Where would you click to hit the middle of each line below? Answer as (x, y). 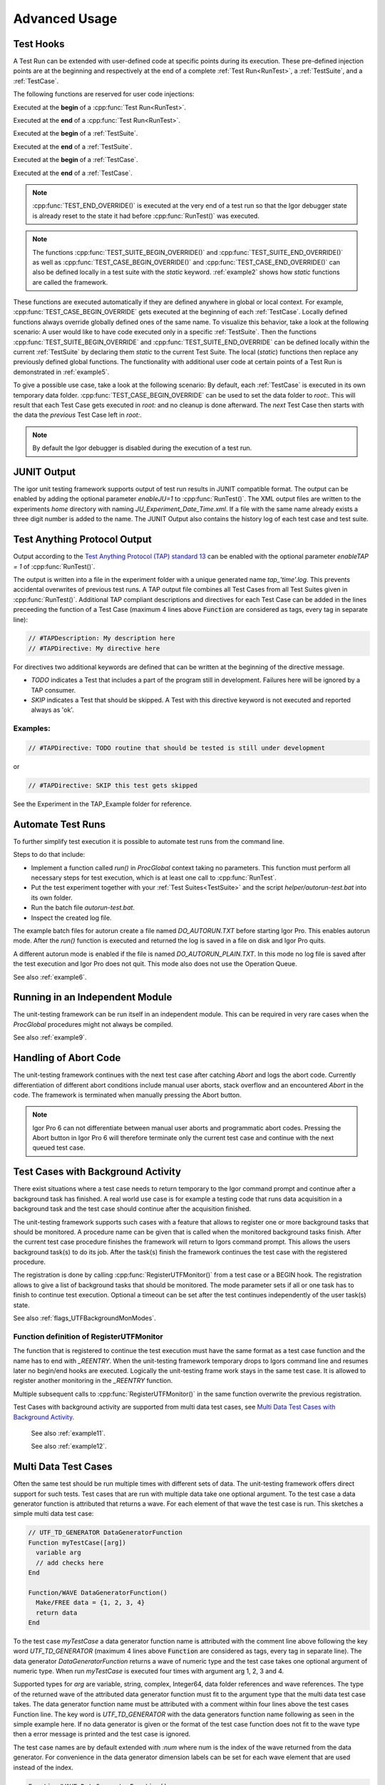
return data (57, 1613)
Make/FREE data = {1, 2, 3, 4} (91, 1603)
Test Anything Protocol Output (83, 539)
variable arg (58, 1553)
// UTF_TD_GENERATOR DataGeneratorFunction (106, 1533)
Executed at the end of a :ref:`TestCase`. (73, 173)
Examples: (32, 728)
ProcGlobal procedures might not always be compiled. (93, 1024)
